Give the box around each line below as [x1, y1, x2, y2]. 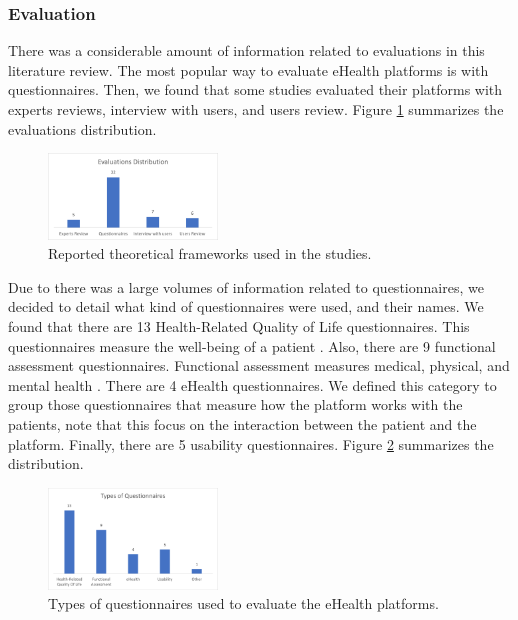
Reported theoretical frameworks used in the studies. [48, 243, 372, 264]
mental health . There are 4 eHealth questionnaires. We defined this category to [8, 374, 497, 395]
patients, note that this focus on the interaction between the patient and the [8, 413, 477, 434]
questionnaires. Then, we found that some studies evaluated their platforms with [8, 79, 503, 100]
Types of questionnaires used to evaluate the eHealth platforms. [48, 593, 439, 614]
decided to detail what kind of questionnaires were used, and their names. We [8, 296, 484, 317]
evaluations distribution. [8, 118, 157, 139]
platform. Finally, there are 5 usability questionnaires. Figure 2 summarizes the [8, 433, 494, 454]
